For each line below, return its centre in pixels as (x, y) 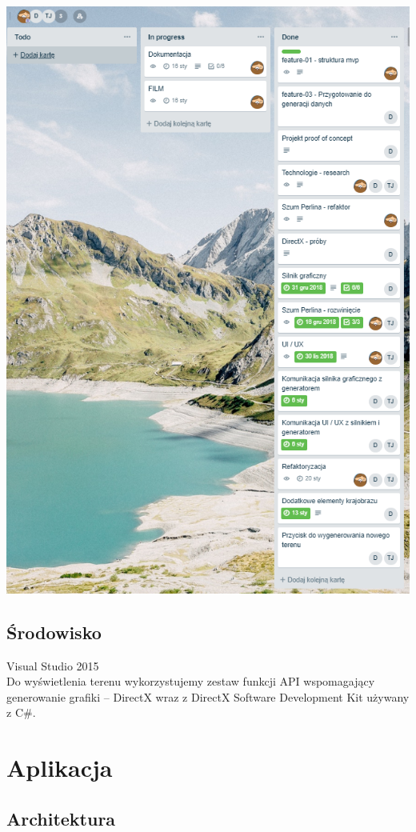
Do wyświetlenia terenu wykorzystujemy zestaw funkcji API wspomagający (191, 681)
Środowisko (54, 632)
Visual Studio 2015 (53, 665)
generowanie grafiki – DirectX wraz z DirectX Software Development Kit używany (208, 696)
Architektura (61, 818)
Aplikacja (60, 768)
